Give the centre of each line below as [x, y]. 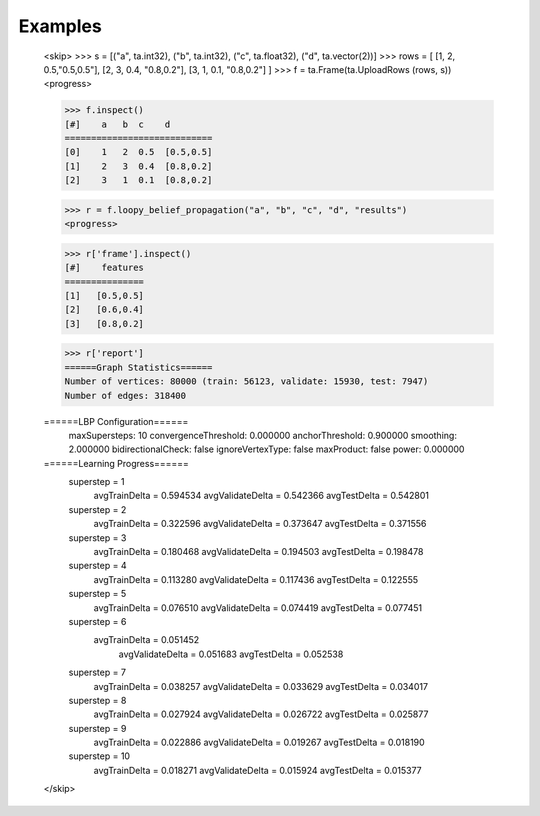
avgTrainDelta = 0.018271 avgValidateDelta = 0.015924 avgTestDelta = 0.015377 [257, 770]
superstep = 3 [97, 537]
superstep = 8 [97, 700]
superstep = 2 [97, 509]
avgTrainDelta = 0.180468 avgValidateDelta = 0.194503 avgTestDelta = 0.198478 [258, 552]
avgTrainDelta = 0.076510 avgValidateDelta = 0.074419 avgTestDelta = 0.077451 [258, 607]
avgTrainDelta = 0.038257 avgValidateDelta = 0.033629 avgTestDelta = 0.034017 [261, 686]
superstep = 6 [97, 621]
